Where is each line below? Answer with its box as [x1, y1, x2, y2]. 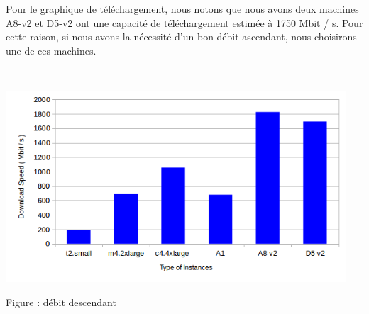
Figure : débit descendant [6, 294, 116, 309]
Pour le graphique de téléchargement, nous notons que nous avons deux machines [6, 1, 359, 16]
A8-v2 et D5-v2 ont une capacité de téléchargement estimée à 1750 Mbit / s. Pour [6, 15, 363, 30]
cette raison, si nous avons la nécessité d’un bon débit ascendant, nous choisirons [6, 29, 357, 44]
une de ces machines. [6, 43, 97, 57]
